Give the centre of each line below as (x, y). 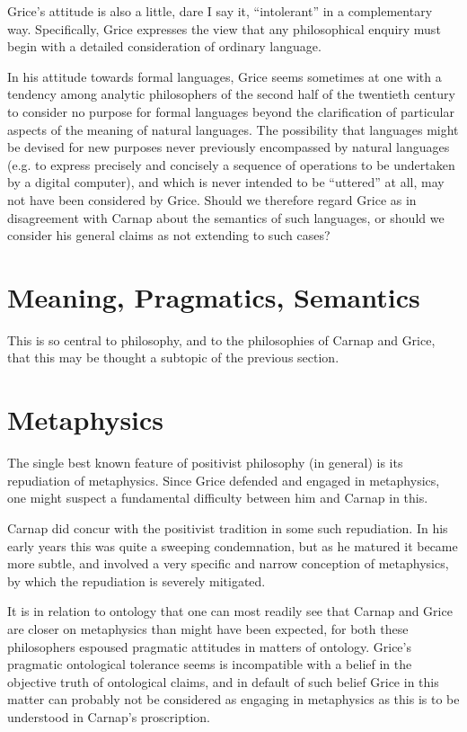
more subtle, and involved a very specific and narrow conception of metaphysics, (228, 563)
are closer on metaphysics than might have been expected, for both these (208, 628)
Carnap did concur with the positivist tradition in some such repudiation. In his (228, 527)
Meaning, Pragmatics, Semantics (214, 296)
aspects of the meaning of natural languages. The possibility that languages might (233, 129)
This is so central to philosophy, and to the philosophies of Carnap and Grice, (221, 339)
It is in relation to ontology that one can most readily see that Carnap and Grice (230, 611)
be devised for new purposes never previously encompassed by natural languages (229, 147)
